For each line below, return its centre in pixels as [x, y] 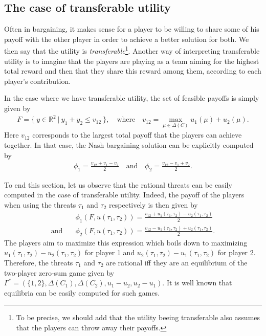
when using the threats [40, 204]
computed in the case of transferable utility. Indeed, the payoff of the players [124, 195]
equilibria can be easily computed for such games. [82, 292]
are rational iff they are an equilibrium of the [177, 262]
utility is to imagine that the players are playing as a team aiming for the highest [132, 61]
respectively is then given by [153, 204]
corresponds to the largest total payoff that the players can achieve [137, 135]
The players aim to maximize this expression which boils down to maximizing [126, 242]
